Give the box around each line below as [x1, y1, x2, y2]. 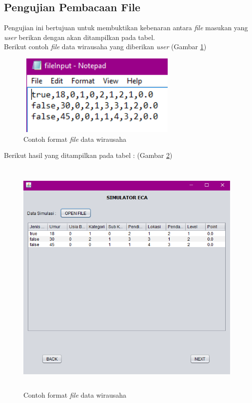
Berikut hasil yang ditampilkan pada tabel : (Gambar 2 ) [4, 150, 173, 160]
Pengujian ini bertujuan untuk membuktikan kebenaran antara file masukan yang [4, 22, 248, 33]
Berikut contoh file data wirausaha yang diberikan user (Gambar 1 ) [4, 41, 207, 52]
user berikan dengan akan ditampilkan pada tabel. [4, 32, 155, 42]
